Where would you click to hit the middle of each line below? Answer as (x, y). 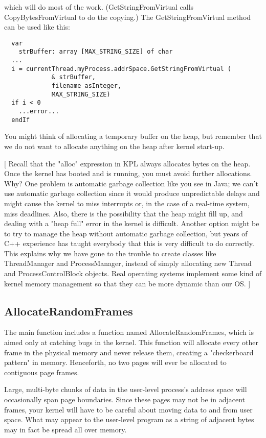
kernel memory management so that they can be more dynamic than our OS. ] (127, 283)
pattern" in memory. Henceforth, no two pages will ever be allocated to (115, 362)
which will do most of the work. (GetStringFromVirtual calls (99, 7)
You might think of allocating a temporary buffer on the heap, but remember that (133, 136)
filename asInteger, (87, 86)
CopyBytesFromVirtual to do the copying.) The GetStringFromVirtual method (128, 17)
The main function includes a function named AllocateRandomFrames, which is (129, 332)
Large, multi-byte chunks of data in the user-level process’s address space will (126, 389)
